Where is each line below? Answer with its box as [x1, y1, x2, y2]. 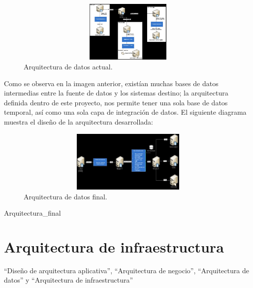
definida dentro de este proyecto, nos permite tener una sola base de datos [4, 97, 228, 107]
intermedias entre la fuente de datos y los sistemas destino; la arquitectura [4, 88, 228, 98]
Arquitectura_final [4, 208, 61, 218]
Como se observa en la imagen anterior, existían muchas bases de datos [4, 78, 219, 88]
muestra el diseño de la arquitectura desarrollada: [4, 116, 153, 127]
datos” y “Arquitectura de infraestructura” [4, 275, 133, 285]
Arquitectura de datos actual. [24, 61, 113, 71]
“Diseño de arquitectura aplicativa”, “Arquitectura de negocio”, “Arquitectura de [4, 265, 249, 275]
